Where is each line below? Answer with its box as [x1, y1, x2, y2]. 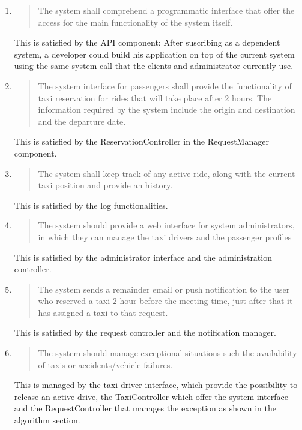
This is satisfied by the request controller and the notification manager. [14, 326, 276, 339]
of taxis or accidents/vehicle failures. [38, 358, 173, 371]
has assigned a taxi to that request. [38, 306, 168, 318]
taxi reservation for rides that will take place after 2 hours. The [38, 91, 272, 104]
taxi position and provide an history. [38, 179, 173, 191]
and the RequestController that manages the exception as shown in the [14, 402, 276, 414]
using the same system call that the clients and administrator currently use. [14, 59, 294, 72]
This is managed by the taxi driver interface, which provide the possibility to [14, 378, 298, 391]
